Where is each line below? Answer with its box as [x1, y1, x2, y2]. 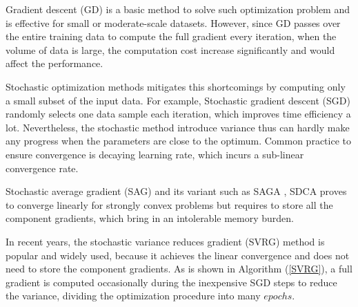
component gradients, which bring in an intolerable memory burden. [6, 211, 294, 225]
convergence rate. [6, 160, 79, 175]
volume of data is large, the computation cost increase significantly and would [6, 42, 335, 57]
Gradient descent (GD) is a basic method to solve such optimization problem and [6, 2, 350, 16]
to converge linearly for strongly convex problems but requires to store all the [6, 197, 333, 212]
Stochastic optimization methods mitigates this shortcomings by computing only [6, 79, 346, 93]
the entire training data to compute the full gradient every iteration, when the [6, 29, 337, 44]
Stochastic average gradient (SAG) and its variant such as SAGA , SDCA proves [6, 184, 347, 198]
